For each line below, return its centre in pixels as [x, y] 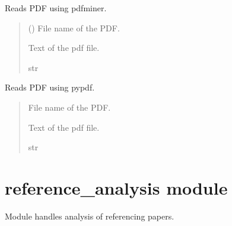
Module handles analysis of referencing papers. [90, 216]
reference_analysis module [116, 187]
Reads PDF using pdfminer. [56, 8]
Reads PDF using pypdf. [50, 87]
